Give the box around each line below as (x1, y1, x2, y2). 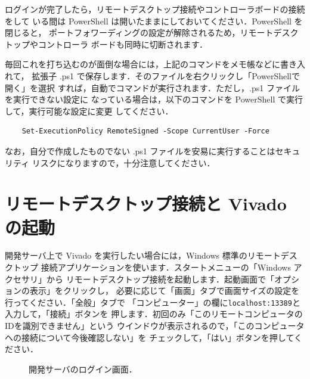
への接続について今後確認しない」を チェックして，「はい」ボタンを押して (5, 331, 294, 343)
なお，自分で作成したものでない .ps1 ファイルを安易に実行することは (5, 144, 275, 157)
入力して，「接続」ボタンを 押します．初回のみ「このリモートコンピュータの (5, 307, 303, 320)
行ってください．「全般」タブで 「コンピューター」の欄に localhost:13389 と (5, 296, 300, 308)
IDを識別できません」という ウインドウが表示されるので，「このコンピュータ (5, 319, 305, 332)
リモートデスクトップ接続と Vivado (5, 191, 287, 216)
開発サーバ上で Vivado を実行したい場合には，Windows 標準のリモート (5, 249, 281, 262)
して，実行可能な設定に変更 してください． (5, 104, 173, 117)
